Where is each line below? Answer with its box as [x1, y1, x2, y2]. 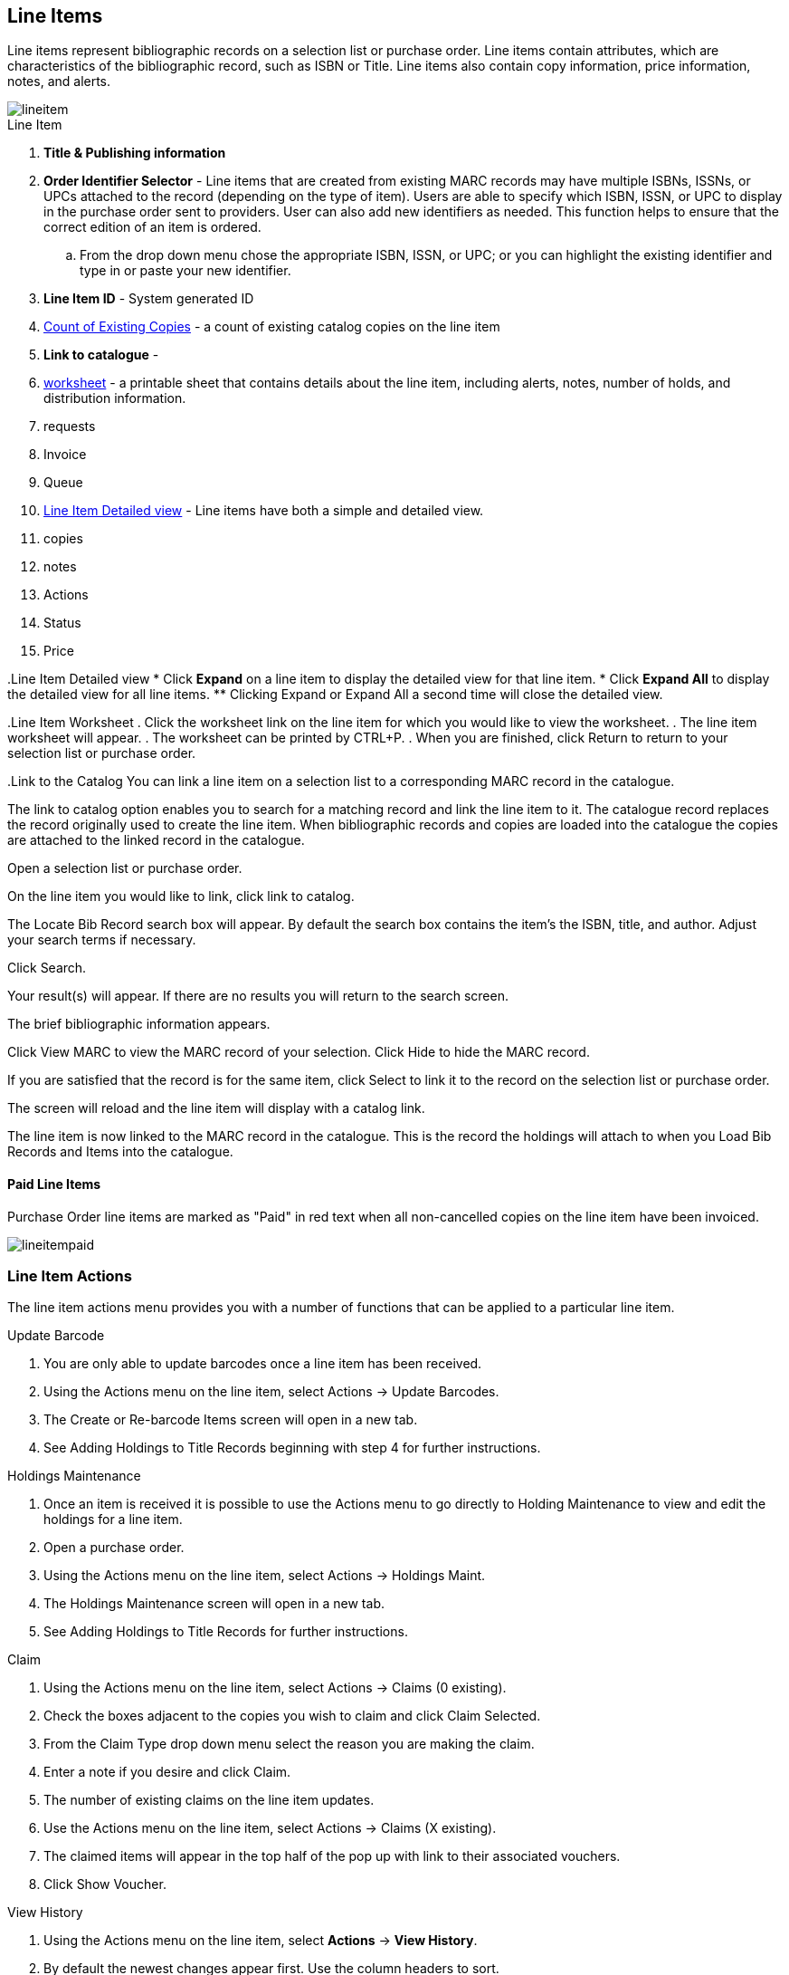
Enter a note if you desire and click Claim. [43, 1764, 291, 1780]
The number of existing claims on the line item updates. [43, 1792, 375, 1808]
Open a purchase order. [43, 1539, 185, 1556]
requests [43, 418, 96, 435]
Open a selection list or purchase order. [7, 860, 242, 877]
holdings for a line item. [43, 1511, 183, 1528]
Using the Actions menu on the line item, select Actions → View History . [43, 1932, 478, 1949]
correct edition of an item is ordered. [43, 219, 261, 235]
